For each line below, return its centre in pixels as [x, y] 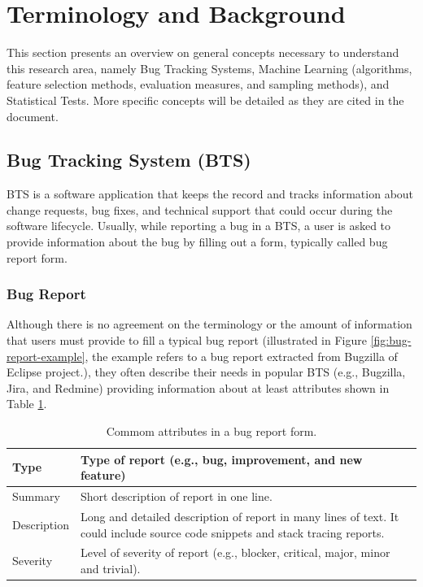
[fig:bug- [391, 340]
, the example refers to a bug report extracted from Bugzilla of [241, 356]
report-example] [46, 356]
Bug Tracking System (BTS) [129, 160]
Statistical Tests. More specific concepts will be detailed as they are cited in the [205, 100]
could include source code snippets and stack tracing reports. [232, 532]
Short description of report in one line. [176, 496]
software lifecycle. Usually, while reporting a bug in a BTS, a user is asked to [199, 226]
